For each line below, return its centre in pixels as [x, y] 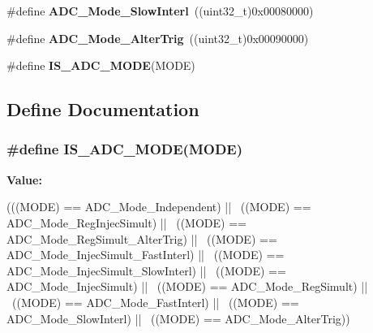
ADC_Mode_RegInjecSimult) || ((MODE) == [126, 222]
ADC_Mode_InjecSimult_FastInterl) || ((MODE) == [146, 255]
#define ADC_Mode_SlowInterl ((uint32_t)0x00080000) [160, 11]
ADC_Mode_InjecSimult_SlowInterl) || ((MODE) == [146, 270]
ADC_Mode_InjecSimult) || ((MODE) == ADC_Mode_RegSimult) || [187, 286]
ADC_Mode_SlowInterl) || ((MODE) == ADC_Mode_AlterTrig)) [178, 318]
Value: [24, 179]
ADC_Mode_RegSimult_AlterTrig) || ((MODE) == [142, 238]
